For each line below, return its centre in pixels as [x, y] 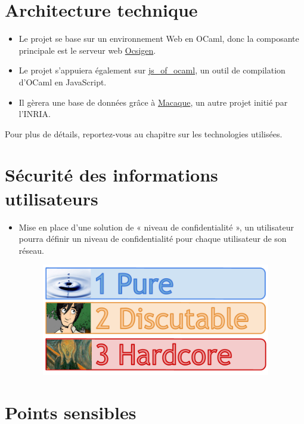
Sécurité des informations [111, 175]
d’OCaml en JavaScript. [63, 82]
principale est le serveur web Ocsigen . [87, 50]
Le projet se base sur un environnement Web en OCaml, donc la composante [159, 39]
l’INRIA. [35, 114]
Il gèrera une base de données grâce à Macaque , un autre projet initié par [153, 102]
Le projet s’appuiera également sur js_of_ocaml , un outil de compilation [152, 70]
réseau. [31, 250]
